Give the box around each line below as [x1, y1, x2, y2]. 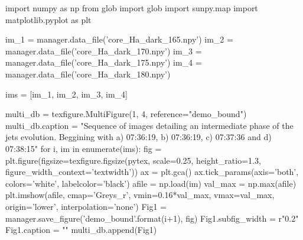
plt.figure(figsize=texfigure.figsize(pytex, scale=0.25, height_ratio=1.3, [5, 154, 261, 166]
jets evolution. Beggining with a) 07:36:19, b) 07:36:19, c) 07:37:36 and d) [5, 131, 272, 143]
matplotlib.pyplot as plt [5, 13, 92, 25]
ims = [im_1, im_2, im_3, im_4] [5, 87, 128, 100]
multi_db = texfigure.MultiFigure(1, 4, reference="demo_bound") [5, 108, 247, 120]
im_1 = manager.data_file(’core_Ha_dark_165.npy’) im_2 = [5, 33, 233, 46]
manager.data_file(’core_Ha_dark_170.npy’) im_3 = [5, 44, 202, 57]
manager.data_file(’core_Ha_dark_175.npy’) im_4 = [5, 56, 202, 69]
